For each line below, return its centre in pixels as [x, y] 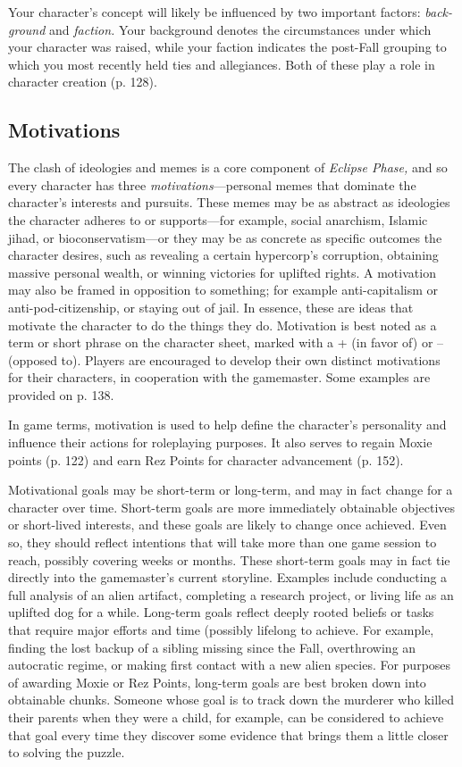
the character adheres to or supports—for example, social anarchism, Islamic [218, 219]
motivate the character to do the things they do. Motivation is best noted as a [223, 325]
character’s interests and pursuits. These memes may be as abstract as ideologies [229, 202]
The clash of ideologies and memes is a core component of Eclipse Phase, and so [228, 167]
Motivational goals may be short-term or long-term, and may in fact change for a [231, 490]
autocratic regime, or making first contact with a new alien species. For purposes [230, 665]
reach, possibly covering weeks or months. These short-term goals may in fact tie [229, 559]
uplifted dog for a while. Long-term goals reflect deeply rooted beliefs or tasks [221, 612]
